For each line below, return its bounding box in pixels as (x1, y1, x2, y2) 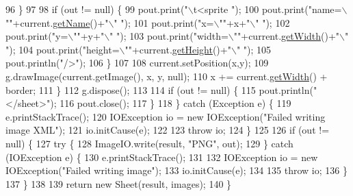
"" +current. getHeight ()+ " (125, 42, 231, 56)
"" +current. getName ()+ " (5, 15, 109, 29)
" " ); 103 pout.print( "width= (109, 29, 228, 43)
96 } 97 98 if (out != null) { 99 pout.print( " (5, 2, 188, 16)
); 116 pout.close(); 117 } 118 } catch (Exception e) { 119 (50, 96, 291, 110)
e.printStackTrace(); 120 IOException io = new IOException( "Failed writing (5, 109, 326, 123)
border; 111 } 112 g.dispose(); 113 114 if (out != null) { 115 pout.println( (5, 82, 313, 97)
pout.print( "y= (5, 29, 68, 43)
